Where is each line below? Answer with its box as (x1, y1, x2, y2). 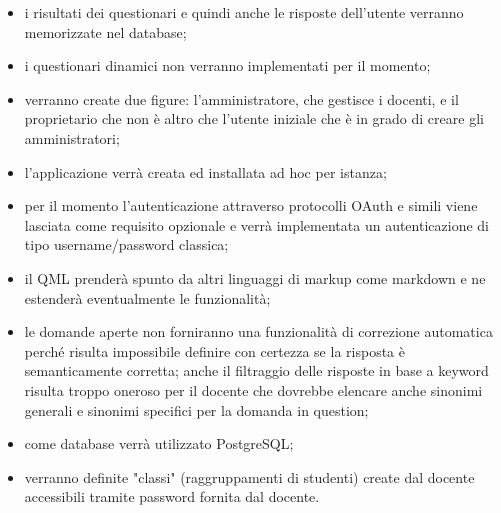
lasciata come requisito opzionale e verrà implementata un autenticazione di (24, 214, 489, 235)
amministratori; (24, 127, 120, 148)
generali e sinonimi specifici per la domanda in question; (24, 399, 369, 420)
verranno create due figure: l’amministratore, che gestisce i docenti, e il (24, 88, 459, 109)
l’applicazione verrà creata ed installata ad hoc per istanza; (24, 161, 387, 182)
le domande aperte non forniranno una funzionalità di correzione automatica (24, 321, 493, 342)
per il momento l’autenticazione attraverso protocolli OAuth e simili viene (24, 195, 478, 216)
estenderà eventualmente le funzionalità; (24, 287, 271, 308)
